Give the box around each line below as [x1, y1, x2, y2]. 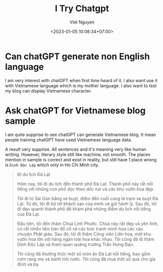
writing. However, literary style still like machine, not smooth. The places [5, 151, 151, 157]
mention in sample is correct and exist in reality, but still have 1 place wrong [5, 157, 157, 162]
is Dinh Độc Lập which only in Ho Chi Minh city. [5, 162, 100, 168]
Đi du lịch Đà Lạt [17, 171, 50, 177]
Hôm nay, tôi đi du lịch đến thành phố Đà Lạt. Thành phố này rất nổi [17, 181, 153, 186]
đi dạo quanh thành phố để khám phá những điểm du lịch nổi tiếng [17, 206, 151, 212]
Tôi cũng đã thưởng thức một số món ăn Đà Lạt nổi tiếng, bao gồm [17, 250, 150, 257]
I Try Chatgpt [55, 3, 109, 14]
